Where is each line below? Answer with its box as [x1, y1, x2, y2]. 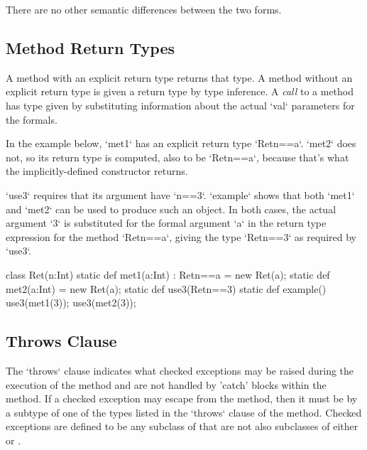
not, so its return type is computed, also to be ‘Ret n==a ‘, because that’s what [6, 149, 349, 164]
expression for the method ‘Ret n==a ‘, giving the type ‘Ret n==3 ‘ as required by [6, 229, 356, 244]
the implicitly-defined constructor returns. [6, 164, 188, 178]
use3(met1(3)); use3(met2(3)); [6, 295, 136, 310]
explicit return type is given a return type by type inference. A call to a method [6, 84, 354, 99]
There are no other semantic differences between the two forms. [6, 2, 282, 16]
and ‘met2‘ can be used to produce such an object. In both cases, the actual [6, 201, 336, 216]
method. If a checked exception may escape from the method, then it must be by [6, 391, 358, 406]
